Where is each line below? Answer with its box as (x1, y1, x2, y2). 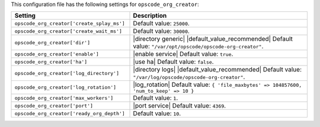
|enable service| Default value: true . (133, 50, 233, 58)
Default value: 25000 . (133, 19, 190, 28)
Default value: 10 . (133, 109, 181, 118)
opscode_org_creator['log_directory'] (14, 70, 120, 76)
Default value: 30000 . (133, 27, 190, 35)
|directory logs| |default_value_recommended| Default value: (133, 66, 302, 74)
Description (133, 12, 167, 20)
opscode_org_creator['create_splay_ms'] (14, 20, 126, 27)
